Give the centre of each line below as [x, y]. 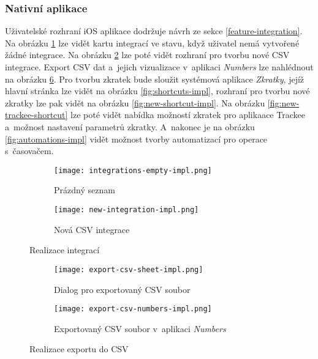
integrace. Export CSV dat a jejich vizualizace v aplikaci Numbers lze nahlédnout [159, 67]
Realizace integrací [65, 250]
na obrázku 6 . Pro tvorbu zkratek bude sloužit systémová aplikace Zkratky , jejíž [155, 79]
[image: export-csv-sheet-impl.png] [129, 269]
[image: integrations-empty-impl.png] [133, 170]
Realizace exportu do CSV [79, 349]
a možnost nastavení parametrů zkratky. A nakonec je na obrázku [130, 126]
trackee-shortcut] [36, 115]
